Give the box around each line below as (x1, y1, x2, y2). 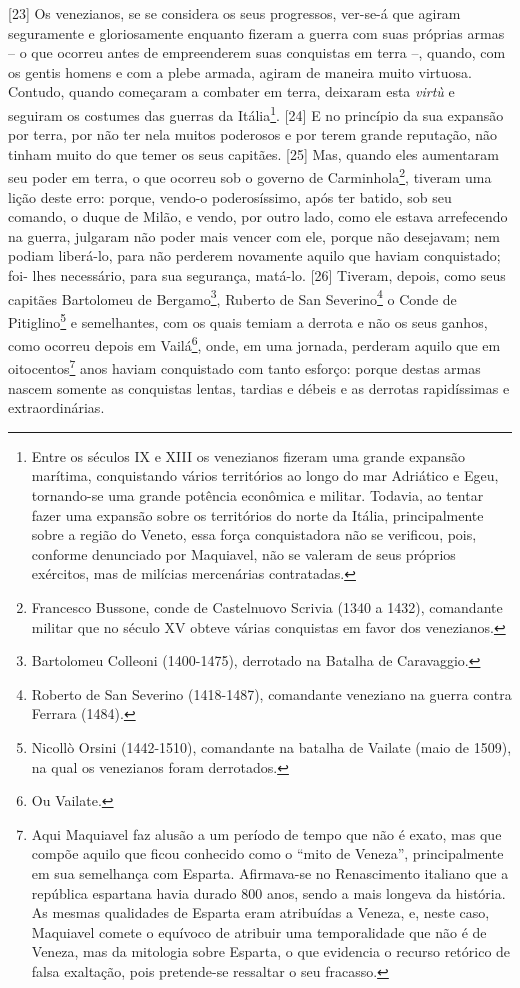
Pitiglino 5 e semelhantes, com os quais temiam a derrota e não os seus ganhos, (8, 308, 488, 332)
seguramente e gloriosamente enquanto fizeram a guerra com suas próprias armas (8, 22, 505, 43)
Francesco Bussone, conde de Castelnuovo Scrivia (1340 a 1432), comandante (31, 596, 503, 617)
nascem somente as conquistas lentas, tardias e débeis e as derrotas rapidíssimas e (8, 377, 510, 398)
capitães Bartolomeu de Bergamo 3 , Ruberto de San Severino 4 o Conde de (8, 285, 457, 309)
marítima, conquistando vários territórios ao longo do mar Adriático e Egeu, (31, 465, 499, 486)
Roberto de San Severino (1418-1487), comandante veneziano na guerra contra (31, 683, 512, 704)
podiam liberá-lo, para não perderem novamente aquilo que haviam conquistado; (8, 245, 501, 266)
